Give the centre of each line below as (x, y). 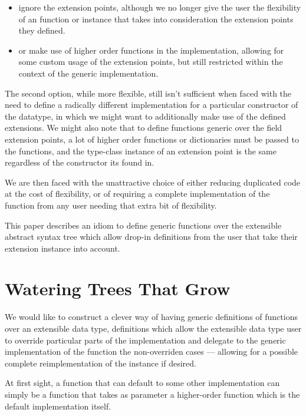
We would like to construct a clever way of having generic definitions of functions (151, 317)
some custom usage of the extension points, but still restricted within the (151, 62)
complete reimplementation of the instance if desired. (101, 363)
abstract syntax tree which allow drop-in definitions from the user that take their (151, 237)
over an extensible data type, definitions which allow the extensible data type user (153, 328)
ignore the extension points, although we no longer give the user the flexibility (160, 7)
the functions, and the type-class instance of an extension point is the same (141, 151)
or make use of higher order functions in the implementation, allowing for (151, 50)
